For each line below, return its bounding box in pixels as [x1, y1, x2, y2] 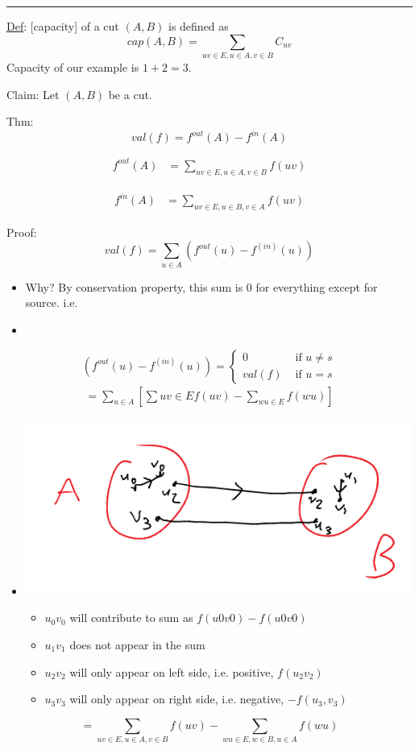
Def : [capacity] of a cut [6, 18, 119, 34]
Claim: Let [6, 85, 60, 102]
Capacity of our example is [6, 58, 139, 75]
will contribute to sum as [69, 609, 193, 626]
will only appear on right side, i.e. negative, [69, 690, 284, 707]
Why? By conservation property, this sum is [25, 278, 243, 295]
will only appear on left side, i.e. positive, [69, 663, 274, 680]
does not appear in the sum [69, 636, 205, 653]
